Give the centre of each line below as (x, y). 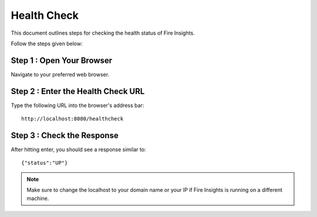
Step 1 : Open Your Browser (62, 60)
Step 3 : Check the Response (65, 135)
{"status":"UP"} (45, 163)
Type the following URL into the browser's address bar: (77, 105)
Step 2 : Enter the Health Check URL (78, 91)
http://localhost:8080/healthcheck (72, 119)
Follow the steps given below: (47, 44)
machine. (38, 198)
